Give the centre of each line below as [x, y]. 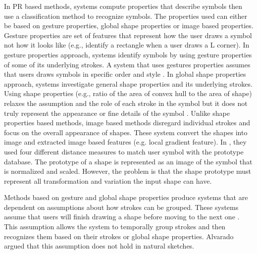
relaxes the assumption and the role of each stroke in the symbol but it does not [126, 103]
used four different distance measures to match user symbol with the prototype [124, 151]
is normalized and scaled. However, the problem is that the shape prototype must [128, 171]
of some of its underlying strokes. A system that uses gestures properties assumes [127, 64]
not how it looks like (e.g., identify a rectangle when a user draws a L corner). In [127, 45]
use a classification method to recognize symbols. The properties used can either [126, 16]
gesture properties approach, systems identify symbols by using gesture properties [128, 54]
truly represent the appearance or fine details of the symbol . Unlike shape [117, 113]
